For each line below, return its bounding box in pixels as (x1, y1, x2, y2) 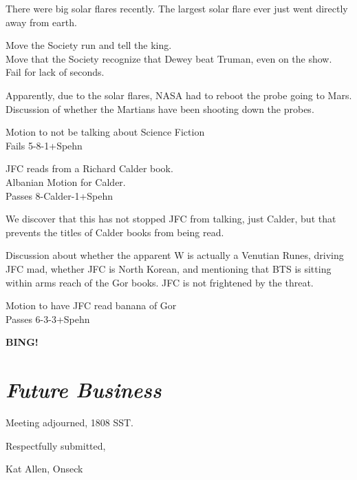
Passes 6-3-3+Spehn (6, 311, 90, 326)
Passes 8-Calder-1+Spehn (6, 188, 113, 202)
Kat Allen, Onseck (6, 461, 83, 476)
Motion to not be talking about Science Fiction (6, 125, 205, 139)
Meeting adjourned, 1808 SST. (6, 415, 133, 429)
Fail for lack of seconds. (6, 65, 105, 79)
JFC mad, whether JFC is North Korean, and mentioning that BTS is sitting (6, 261, 332, 275)
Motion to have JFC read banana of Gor (6, 298, 177, 313)
